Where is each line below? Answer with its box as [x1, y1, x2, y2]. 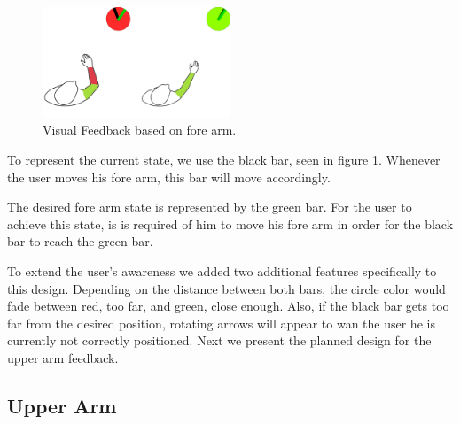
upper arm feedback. [7, 348, 119, 366]
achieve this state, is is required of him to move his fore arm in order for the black [7, 214, 454, 233]
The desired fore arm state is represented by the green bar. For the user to [7, 197, 412, 216]
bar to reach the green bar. [7, 232, 153, 251]
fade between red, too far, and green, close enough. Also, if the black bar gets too [7, 297, 449, 315]
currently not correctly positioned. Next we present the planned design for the [7, 331, 432, 350]
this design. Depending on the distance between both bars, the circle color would [7, 279, 446, 297]
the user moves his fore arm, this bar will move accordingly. [7, 167, 331, 186]
